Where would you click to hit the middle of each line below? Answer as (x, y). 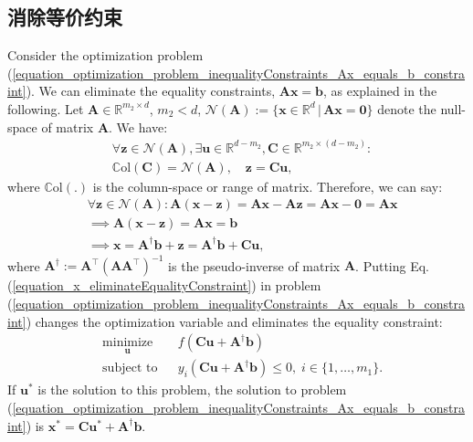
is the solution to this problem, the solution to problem (192, 389)
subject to (130, 368)
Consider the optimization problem (105, 55)
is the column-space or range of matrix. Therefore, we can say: (268, 186)
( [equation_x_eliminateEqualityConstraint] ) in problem (164, 285)
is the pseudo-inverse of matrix (254, 265)
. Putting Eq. (393, 265)
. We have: (138, 126)
